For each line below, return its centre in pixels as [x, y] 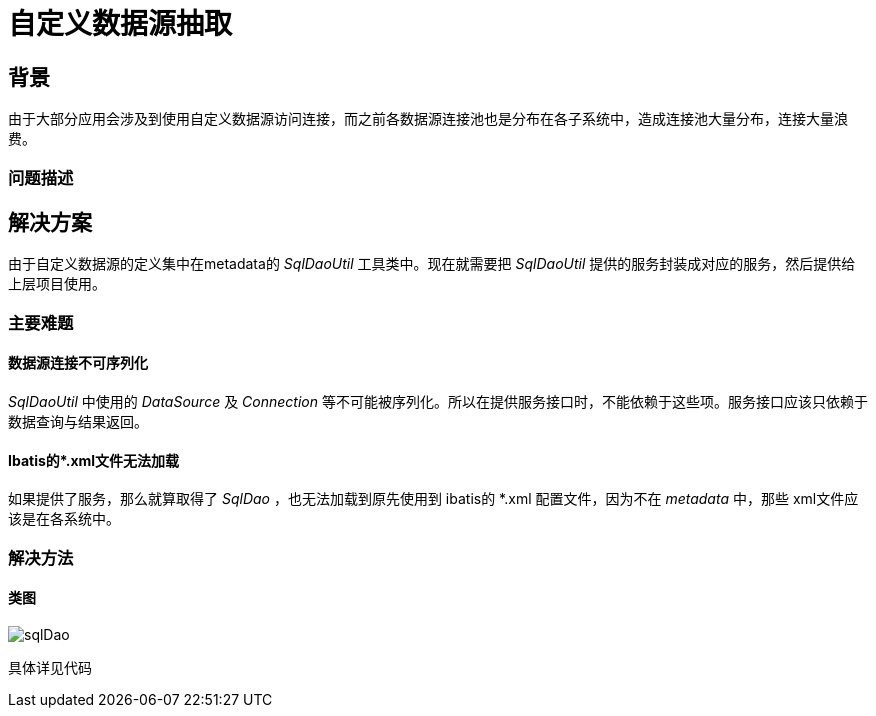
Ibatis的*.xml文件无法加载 [94, 460]
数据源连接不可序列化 [78, 363]
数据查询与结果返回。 [78, 421]
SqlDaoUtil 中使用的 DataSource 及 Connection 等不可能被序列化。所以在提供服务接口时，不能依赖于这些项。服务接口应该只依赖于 [438, 401]
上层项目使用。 [57, 284]
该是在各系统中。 [64, 519]
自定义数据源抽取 [120, 24]
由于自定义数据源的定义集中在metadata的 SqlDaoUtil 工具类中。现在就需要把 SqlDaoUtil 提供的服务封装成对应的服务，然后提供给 [432, 264]
